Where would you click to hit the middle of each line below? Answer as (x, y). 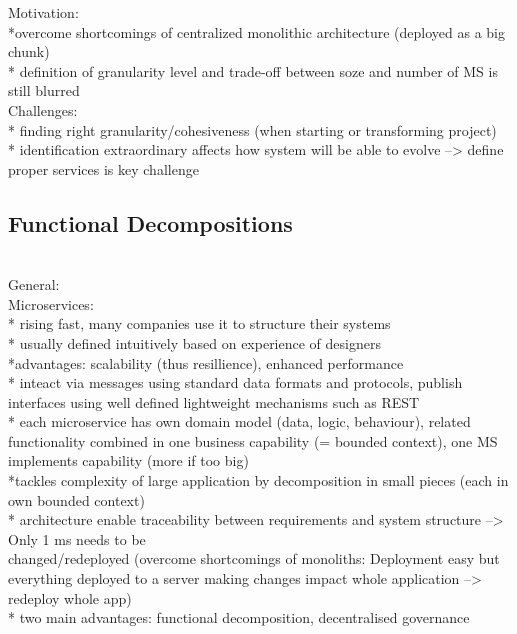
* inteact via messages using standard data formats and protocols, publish (235, 382)
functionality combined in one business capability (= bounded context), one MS (253, 440)
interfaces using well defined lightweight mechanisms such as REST (214, 401)
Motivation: (43, 12)
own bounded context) (76, 499)
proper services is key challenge (103, 168)
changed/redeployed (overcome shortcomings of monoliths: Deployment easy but (254, 558)
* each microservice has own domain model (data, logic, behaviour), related (239, 421)
